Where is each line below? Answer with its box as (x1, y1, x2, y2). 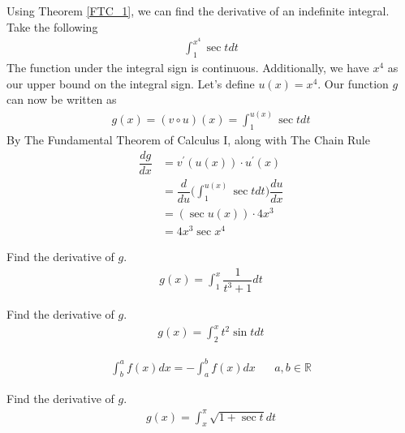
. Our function (317, 75, 389, 92)
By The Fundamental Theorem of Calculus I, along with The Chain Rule (6, 131, 370, 148)
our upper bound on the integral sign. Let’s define (6, 75, 255, 92)
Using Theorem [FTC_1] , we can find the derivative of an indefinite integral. (6, 2, 390, 19)
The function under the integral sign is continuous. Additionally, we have (6, 59, 369, 76)
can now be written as (6, 91, 117, 108)
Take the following (6, 18, 98, 35)
